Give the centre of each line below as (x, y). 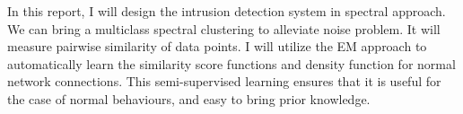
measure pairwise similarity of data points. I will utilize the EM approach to (217, 46)
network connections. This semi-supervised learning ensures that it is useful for (224, 81)
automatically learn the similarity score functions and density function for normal (231, 63)
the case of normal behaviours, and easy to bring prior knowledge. (189, 98)
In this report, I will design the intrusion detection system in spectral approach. (227, 11)
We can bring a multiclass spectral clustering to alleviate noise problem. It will (224, 28)
